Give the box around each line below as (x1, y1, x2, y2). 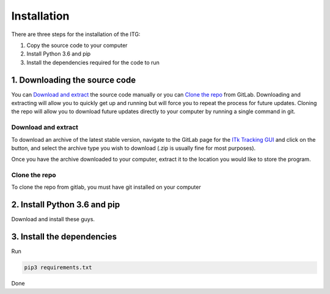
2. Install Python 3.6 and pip (11, 199, 120, 210)
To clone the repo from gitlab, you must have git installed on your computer (11, 183, 201, 191)
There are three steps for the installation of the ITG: (11, 31, 141, 38)
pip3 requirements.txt (24, 264, 92, 271)
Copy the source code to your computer (26, 42, 128, 49)
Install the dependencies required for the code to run (26, 59, 160, 66)
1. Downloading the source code (11, 75, 136, 85)
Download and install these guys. (11, 216, 95, 223)
